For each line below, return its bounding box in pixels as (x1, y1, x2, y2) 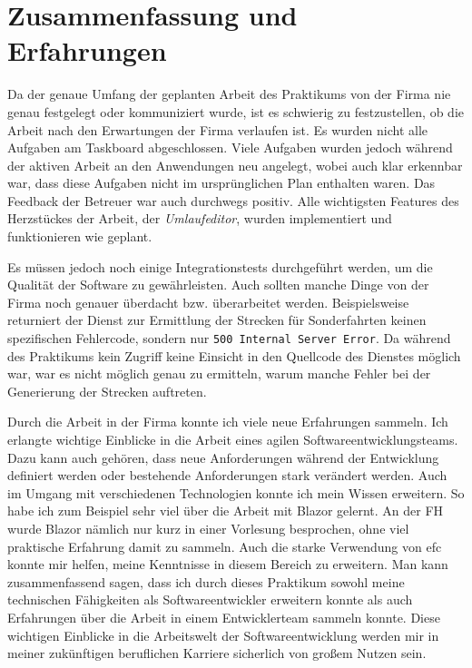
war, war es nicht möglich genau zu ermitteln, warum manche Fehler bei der (7, 364, 431, 383)
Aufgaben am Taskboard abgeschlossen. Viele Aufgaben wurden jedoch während (7, 138, 453, 157)
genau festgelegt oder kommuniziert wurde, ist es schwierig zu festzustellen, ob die (7, 102, 465, 121)
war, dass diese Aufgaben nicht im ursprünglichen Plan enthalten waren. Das (7, 173, 436, 192)
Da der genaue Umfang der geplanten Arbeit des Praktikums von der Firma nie (7, 84, 451, 103)
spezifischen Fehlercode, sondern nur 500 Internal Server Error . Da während (7, 329, 451, 348)
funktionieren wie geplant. (7, 227, 152, 246)
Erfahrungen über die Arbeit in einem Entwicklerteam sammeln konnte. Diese (7, 608, 440, 626)
